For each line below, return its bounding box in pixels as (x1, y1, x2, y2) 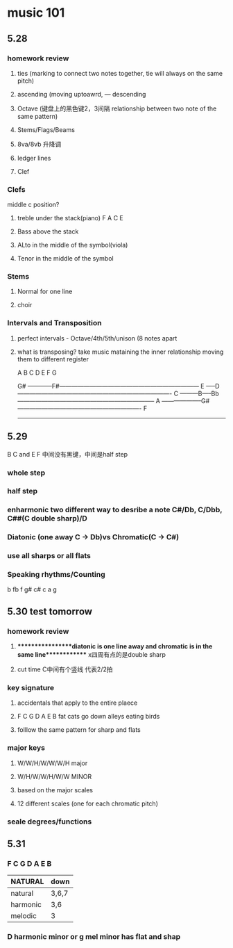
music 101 (7, 5, 65, 21)
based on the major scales (17, 785, 94, 794)
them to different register (17, 354, 89, 363)
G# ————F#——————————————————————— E (17, 382, 205, 390)
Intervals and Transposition (7, 318, 102, 328)
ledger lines (17, 154, 51, 162)
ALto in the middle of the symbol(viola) (17, 241, 128, 250)
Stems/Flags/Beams (17, 125, 75, 133)
